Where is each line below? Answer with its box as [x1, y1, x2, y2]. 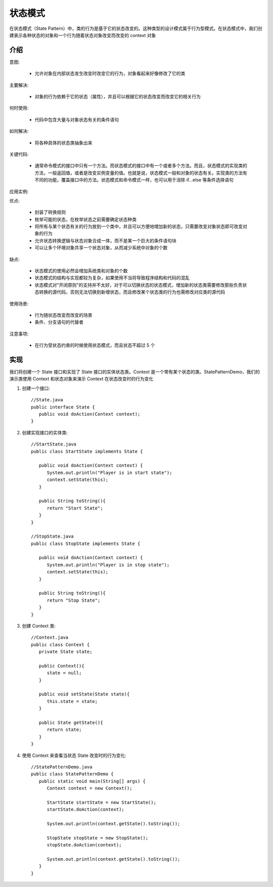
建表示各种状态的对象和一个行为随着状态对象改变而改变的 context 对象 [9, 32, 156, 38]
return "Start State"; [47, 505, 103, 511]
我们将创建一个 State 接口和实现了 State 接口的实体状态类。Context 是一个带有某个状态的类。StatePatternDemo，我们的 [9, 369, 260, 375]
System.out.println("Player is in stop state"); [47, 562, 170, 568]
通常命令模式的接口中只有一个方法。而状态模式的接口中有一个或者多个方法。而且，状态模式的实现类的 [34, 163, 247, 169]
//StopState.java [31, 534, 74, 539]
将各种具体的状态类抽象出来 [34, 139, 93, 145]
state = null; [47, 670, 82, 676]
